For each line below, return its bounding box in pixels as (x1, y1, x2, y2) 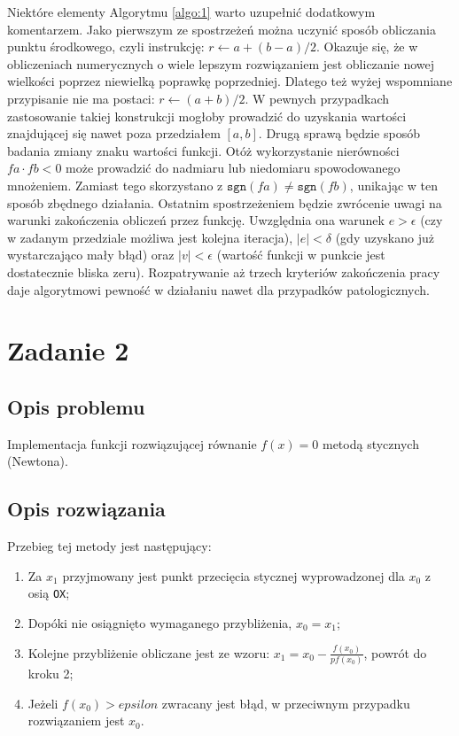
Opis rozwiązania (7, 495, 166, 523)
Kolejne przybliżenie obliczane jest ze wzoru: (27, 643, 270, 662)
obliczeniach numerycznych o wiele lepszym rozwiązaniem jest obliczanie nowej (7, 54, 434, 73)
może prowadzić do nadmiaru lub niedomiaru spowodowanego (66, 159, 401, 177)
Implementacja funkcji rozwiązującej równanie (7, 434, 257, 453)
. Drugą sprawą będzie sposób (258, 124, 420, 143)
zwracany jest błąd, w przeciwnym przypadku (161, 693, 410, 712)
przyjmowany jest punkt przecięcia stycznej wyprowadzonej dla (62, 566, 405, 585)
